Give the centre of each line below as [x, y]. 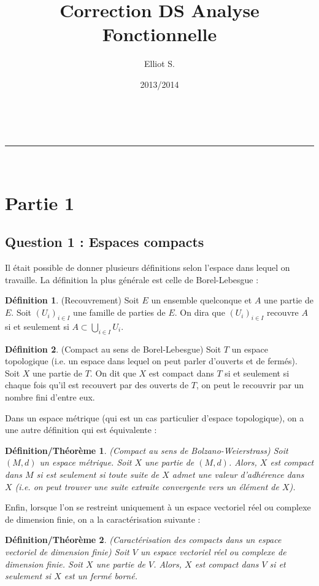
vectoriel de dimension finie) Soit [67, 551]
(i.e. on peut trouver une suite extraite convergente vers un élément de [147, 486]
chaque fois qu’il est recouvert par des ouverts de [97, 385]
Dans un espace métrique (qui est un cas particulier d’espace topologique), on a [155, 417]
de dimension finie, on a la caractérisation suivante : [103, 519]
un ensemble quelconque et [202, 300]
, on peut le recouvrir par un [250, 385]
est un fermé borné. [101, 576]
